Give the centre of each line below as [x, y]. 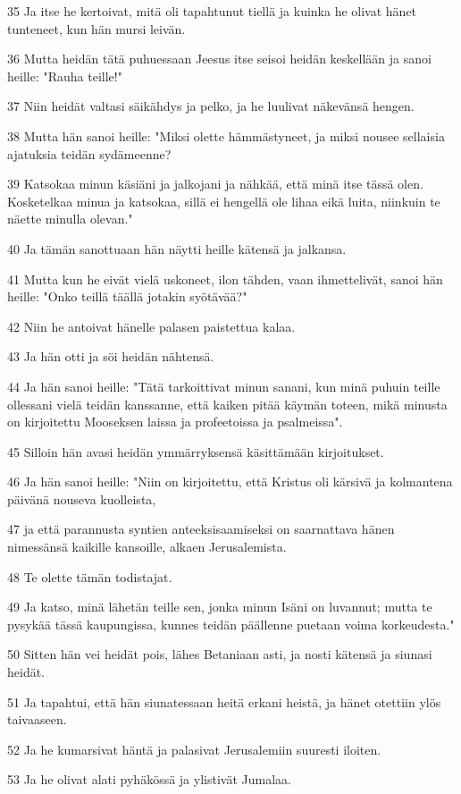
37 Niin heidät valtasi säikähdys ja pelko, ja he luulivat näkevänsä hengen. [211, 106]
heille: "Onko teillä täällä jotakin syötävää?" [127, 296]
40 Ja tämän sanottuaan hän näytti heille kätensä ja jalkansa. [177, 248]
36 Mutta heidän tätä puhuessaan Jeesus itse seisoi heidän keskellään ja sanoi [219, 59]
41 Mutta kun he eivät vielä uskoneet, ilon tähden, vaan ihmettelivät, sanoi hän [225, 279]
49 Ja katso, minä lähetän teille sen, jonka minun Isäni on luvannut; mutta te [220, 607]
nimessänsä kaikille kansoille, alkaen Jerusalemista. [147, 547]
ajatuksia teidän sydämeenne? [89, 153]
